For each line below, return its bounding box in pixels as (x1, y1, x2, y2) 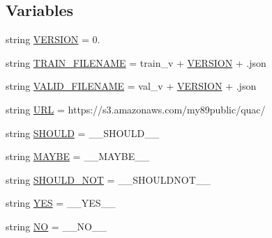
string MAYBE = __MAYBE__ (6, 149, 150, 164)
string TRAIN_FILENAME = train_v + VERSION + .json (6, 55, 266, 70)
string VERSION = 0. (6, 32, 100, 47)
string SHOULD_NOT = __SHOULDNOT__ (6, 172, 211, 187)
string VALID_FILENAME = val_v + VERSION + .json (6, 79, 257, 93)
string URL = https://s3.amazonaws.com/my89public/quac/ (6, 102, 266, 116)
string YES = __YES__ (6, 196, 116, 210)
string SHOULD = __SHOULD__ (6, 125, 160, 140)
